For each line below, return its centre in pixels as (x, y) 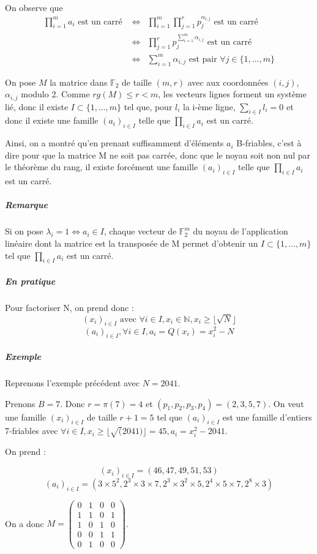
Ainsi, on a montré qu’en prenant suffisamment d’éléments (114, 143)
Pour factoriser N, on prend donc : (69, 307)
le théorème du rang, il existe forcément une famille (102, 167)
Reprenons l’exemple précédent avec (73, 382)
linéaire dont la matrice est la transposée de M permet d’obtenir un (132, 243)
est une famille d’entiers (267, 417)
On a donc (24, 523)
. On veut (286, 403)
